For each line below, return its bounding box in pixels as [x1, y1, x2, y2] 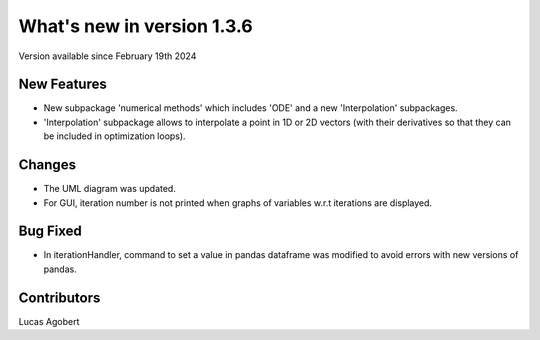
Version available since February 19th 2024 [18, 50, 197, 62]
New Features [18, 76, 107, 93]
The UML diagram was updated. [43, 183, 177, 195]
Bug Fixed [18, 223, 82, 240]
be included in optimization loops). [43, 130, 186, 142]
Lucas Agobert [18, 315, 80, 327]
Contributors [18, 289, 101, 306]
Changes [18, 156, 77, 174]
